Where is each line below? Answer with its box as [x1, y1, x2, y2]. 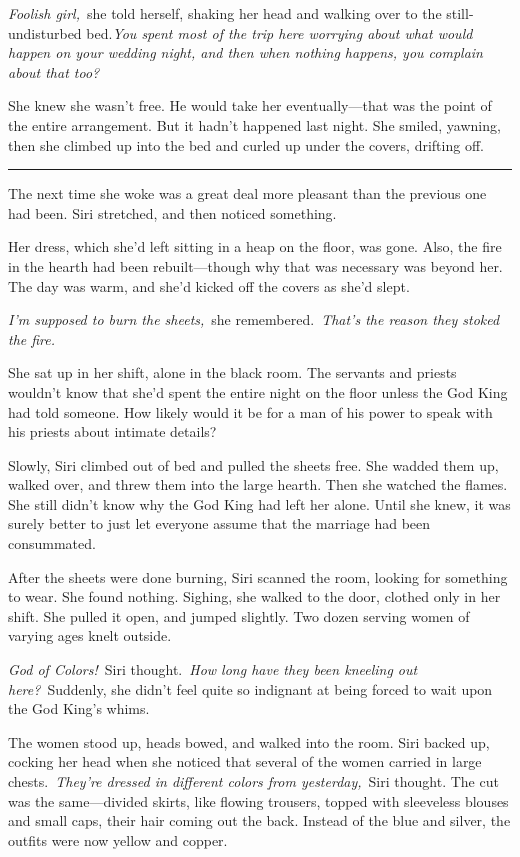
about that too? [8, 61, 100, 82]
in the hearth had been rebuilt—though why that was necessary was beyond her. [8, 255, 503, 276]
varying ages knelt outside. [8, 625, 172, 646]
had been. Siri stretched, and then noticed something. [8, 202, 337, 223]
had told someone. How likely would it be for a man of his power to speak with [8, 401, 493, 422]
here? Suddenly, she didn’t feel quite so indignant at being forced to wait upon [8, 678, 493, 699]
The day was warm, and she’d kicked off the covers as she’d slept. [8, 275, 410, 296]
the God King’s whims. [8, 698, 150, 719]
